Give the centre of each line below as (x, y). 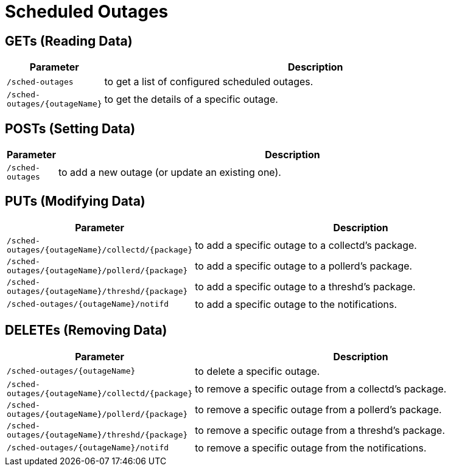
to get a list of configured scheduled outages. (209, 82)
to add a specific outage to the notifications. (296, 304)
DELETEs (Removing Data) (86, 330)
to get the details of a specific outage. (191, 99)
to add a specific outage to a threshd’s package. (305, 286)
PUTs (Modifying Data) (75, 201)
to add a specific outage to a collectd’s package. (306, 245)
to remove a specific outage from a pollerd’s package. (318, 409)
